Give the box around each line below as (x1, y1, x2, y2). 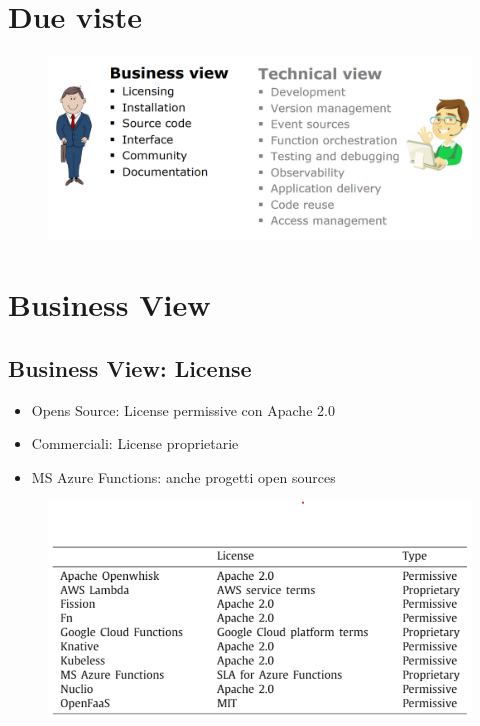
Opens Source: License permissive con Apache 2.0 (31, 399, 335, 420)
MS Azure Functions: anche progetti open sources (31, 466, 336, 487)
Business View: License (8, 352, 252, 383)
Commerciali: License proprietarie (31, 433, 239, 454)
